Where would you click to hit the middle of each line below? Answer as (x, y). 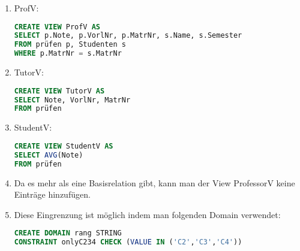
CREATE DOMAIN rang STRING (68, 233)
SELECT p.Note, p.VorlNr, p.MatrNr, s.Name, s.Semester (128, 36)
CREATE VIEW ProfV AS (57, 27)
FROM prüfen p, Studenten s (70, 45)
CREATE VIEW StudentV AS (64, 146)
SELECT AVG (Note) (49, 155)
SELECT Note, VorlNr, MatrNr (72, 100)
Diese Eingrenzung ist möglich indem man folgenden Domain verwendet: (147, 214)
